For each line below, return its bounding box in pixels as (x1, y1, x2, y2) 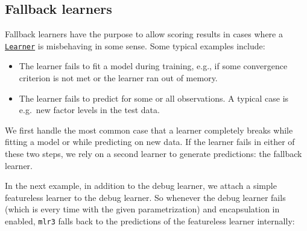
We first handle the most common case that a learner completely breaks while (5, 123, 293, 136)
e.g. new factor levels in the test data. (19, 103, 160, 116)
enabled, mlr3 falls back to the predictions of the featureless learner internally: (5, 214, 295, 227)
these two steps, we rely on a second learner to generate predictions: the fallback (5, 147, 302, 160)
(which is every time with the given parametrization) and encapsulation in (5, 203, 280, 215)
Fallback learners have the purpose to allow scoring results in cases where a (5, 28, 283, 40)
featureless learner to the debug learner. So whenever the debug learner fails (5, 191, 286, 203)
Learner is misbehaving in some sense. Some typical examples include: (5, 39, 265, 52)
